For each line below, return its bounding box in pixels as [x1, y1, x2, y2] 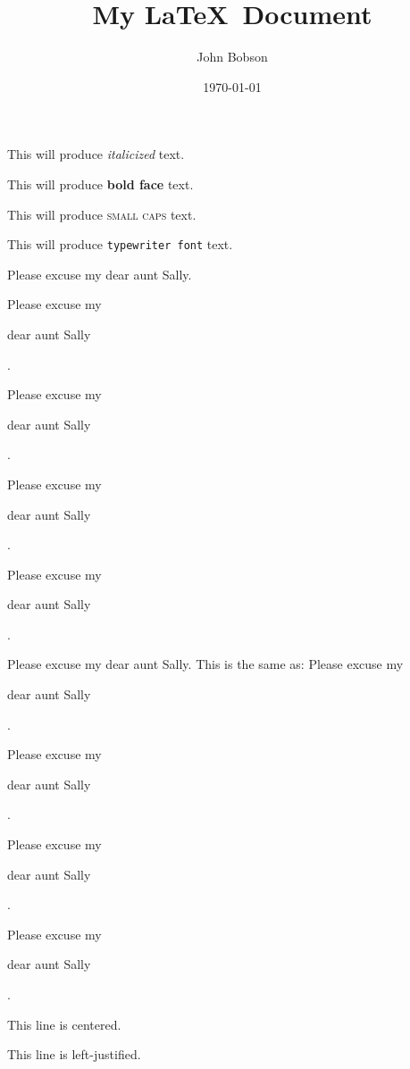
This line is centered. [7, 1015, 121, 1033]
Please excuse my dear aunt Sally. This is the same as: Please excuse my [7, 655, 404, 673]
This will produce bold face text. [7, 174, 194, 193]
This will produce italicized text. [7, 145, 185, 163]
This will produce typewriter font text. [7, 235, 233, 254]
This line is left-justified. [7, 1045, 141, 1064]
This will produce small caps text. [7, 205, 197, 223]
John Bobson [197, 47, 268, 66]
